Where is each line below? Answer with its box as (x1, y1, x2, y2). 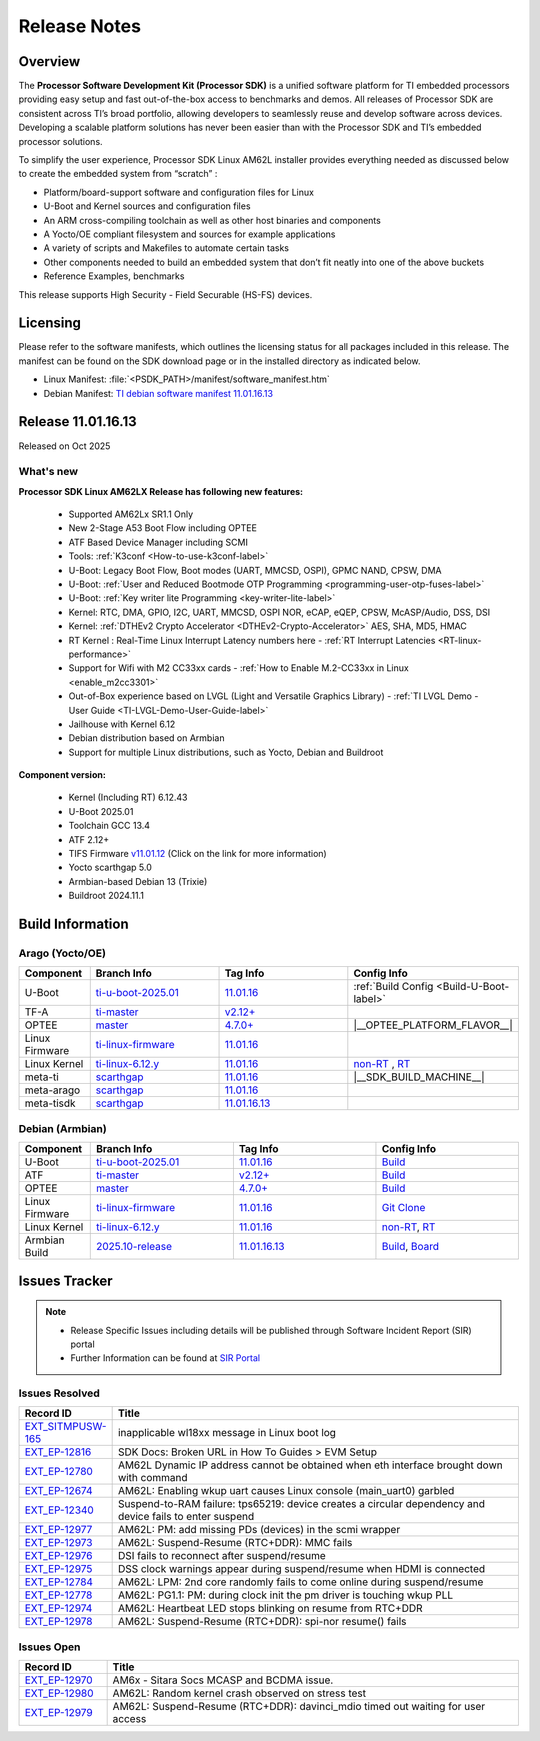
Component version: (18, 769, 107, 781)
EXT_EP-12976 (24, 1549, 93, 1563)
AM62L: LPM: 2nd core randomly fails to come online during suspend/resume (117, 1575, 484, 1589)
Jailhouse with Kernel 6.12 (68, 718, 176, 730)
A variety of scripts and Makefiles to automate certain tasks (43, 242, 290, 254)
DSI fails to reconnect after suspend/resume (117, 1549, 327, 1563)
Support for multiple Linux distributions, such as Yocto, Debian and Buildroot (68, 746, 384, 758)
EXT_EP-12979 (24, 1706, 94, 1720)
